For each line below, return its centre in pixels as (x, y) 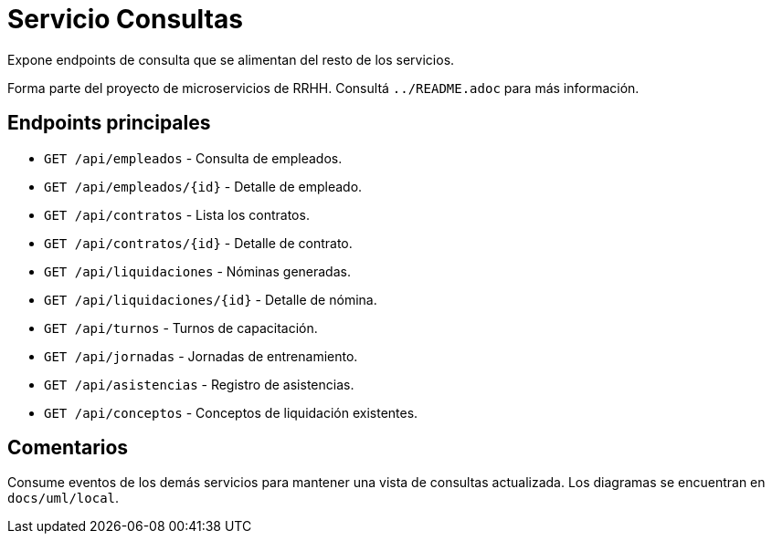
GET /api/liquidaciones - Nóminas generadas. (197, 271)
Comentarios (68, 448)
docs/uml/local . (63, 498)
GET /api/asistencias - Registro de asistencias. (199, 384)
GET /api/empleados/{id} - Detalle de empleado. (203, 186)
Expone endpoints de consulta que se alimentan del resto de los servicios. (231, 59)
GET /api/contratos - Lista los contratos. (177, 214)
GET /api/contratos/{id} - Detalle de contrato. (198, 243)
